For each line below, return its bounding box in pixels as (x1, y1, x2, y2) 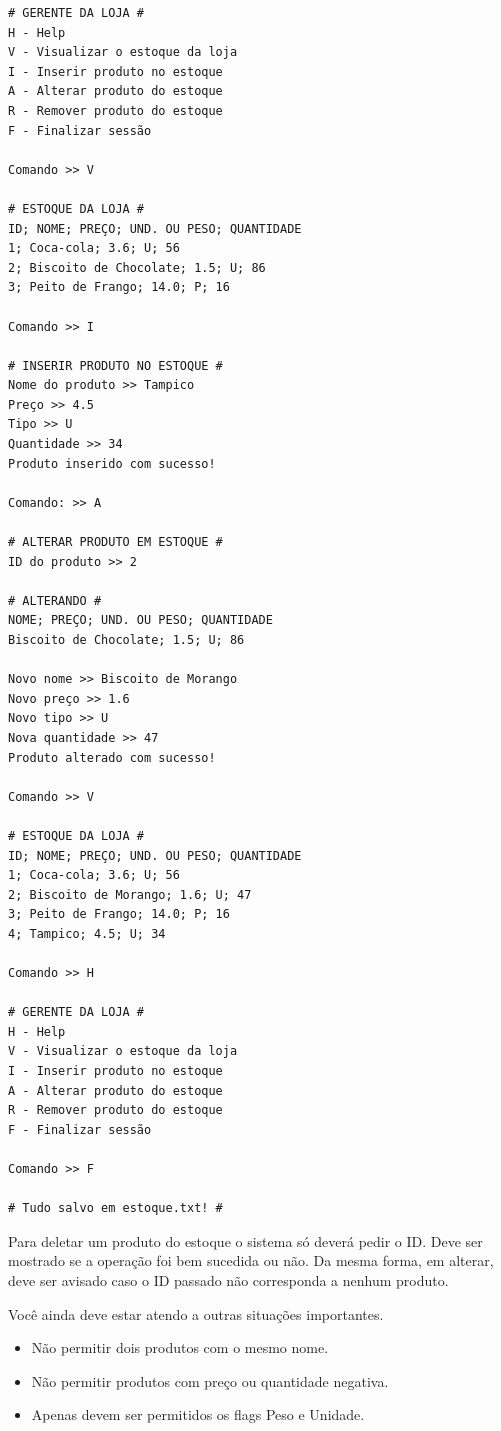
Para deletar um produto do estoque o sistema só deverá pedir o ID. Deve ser (8, 1230, 483, 1251)
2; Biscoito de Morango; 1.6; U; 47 (8, 887, 252, 902)
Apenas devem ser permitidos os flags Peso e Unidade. (31, 1404, 365, 1425)
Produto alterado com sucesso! (8, 750, 216, 765)
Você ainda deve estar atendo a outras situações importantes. (8, 1303, 384, 1324)
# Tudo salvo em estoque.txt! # (8, 1201, 223, 1216)
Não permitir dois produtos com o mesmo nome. (31, 1337, 329, 1358)
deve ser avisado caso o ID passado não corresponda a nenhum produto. (8, 1270, 449, 1290)
